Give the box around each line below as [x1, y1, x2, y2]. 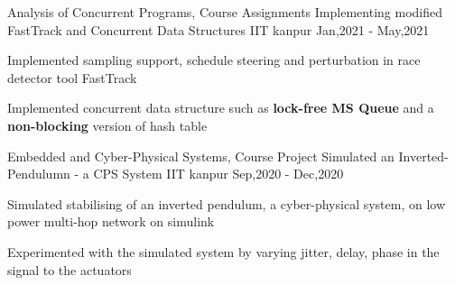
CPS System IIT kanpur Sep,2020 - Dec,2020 [93, 164, 344, 183]
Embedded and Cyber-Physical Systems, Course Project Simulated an [7, 146, 395, 165]
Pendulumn [7, 164, 70, 183]
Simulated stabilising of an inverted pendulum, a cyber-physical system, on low [7, 194, 446, 213]
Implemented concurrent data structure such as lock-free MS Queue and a [7, 98, 434, 117]
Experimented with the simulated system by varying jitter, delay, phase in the [7, 242, 440, 261]
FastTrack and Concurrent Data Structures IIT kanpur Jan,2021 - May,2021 [7, 20, 430, 39]
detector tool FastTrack [7, 68, 137, 87]
